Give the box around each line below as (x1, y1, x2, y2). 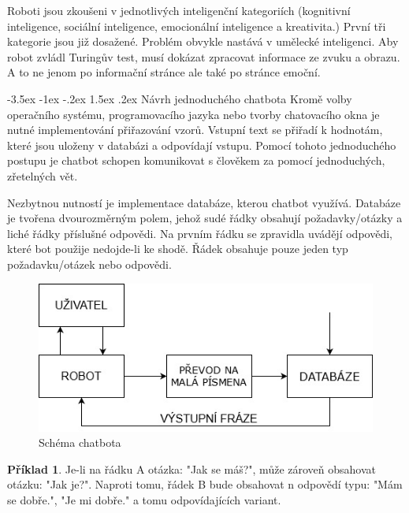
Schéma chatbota (39, 434, 121, 451)
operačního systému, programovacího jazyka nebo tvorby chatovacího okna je (7, 106, 380, 122)
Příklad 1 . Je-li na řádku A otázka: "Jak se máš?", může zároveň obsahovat (7, 460, 376, 477)
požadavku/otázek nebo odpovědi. (7, 255, 172, 272)
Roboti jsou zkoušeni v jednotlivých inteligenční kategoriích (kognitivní (7, 2, 351, 18)
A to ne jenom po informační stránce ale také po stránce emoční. (7, 64, 321, 80)
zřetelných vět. (7, 167, 78, 184)
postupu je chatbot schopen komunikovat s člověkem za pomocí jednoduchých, (7, 152, 385, 169)
